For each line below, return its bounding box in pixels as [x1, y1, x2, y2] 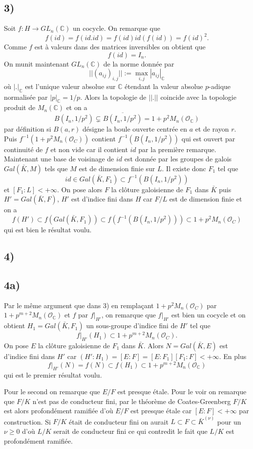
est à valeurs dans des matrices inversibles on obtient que [34, 42, 206, 52]
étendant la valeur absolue [125, 81, 203, 91]
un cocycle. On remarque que [72, 23, 160, 33]
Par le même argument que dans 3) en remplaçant [4, 300, 154, 310]
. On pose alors [57, 184, 103, 194]
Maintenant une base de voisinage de [4, 154, 114, 164]
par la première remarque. [138, 144, 216, 154]
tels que [44, 163, 68, 173]
